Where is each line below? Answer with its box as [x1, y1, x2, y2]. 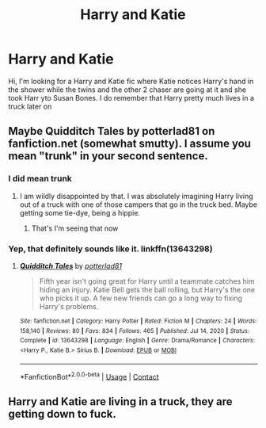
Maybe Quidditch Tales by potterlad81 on [8, 124, 215, 138]
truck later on [8, 101, 52, 111]
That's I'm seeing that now [31, 224, 119, 233]
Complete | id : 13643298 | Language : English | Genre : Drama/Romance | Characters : [19, 337, 256, 345]
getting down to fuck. [8, 407, 116, 421]
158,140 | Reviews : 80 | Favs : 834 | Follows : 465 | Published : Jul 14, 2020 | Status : [19, 327, 249, 334]
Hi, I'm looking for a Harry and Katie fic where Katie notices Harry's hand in [8, 76, 254, 86]
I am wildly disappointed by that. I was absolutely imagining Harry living [19, 191, 253, 201]
